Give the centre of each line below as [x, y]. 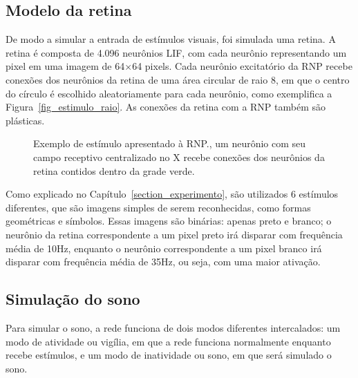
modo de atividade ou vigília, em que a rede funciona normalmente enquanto [168, 341]
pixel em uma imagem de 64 [65, 66]
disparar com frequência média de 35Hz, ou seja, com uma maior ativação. [163, 262]
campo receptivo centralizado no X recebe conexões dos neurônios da [179, 157]
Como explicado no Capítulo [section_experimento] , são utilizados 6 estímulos [172, 194]
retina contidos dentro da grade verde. [114, 170]
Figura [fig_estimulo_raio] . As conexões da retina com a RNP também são [166, 107]
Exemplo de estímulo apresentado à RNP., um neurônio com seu [170, 143]
